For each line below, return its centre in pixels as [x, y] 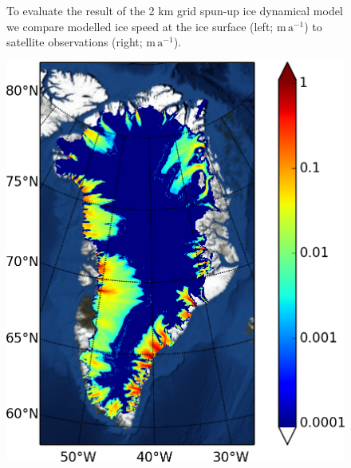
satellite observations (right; [75, 42]
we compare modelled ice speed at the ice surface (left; [140, 26]
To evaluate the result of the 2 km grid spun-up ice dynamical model [175, 10]
